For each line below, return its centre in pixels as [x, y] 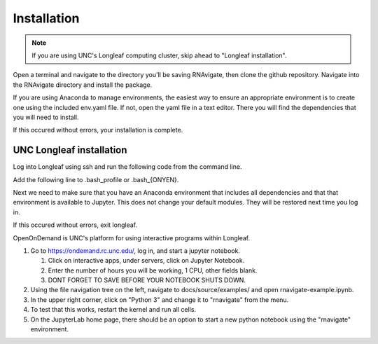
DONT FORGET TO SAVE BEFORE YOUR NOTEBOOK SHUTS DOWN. [147, 280]
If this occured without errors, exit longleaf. [75, 225]
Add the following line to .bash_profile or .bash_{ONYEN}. [96, 179]
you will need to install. [46, 117]
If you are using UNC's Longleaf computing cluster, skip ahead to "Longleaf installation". [159, 55]
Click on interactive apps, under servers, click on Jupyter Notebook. [146, 261]
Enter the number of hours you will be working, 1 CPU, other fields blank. [153, 270]
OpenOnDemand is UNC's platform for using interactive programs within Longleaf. [132, 238]
